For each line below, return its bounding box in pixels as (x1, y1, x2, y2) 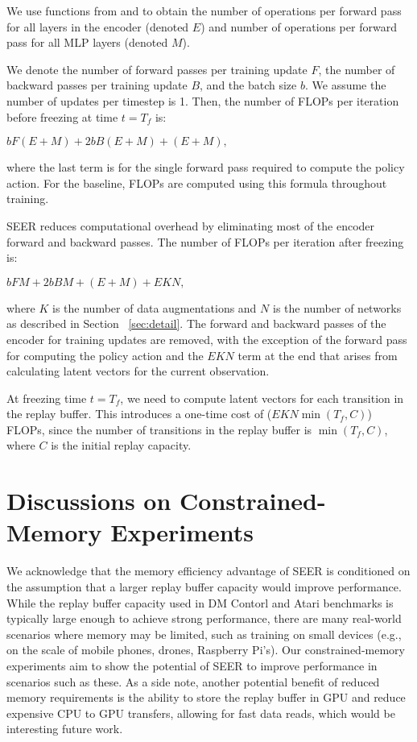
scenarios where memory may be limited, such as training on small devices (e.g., (6, 625, 402, 642)
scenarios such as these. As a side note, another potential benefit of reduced (6, 673, 380, 690)
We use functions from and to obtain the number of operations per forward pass (6, 2, 402, 19)
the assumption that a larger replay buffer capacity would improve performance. (6, 578, 402, 595)
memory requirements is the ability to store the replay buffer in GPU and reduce (6, 689, 406, 706)
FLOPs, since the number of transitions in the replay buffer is (6, 421, 312, 437)
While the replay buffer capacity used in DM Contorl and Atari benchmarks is (6, 594, 394, 611)
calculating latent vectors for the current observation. (6, 363, 270, 379)
